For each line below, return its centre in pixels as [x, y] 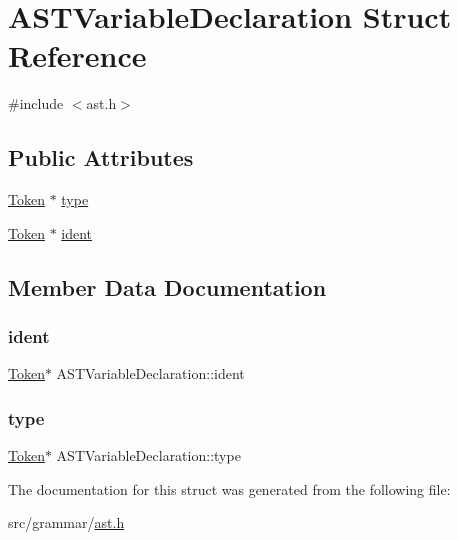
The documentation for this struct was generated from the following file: [229, 488]
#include [36, 103]
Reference [77, 55]
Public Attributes [101, 157]
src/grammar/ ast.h [66, 522]
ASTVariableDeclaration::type [148, 455]
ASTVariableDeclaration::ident [150, 373]
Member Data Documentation [167, 286]
